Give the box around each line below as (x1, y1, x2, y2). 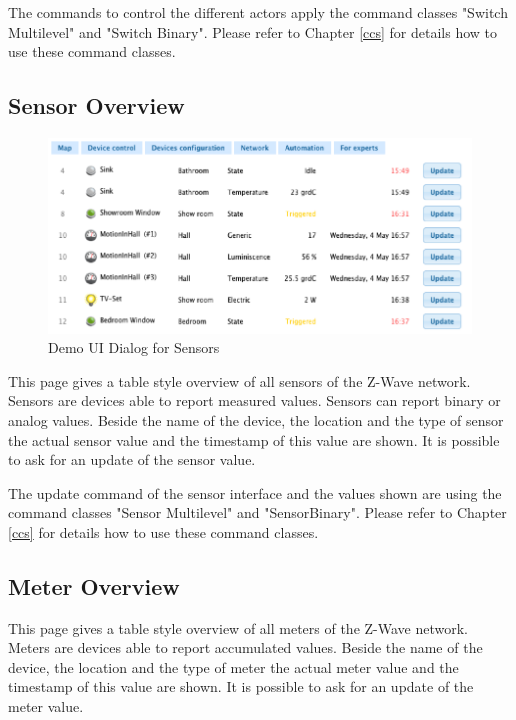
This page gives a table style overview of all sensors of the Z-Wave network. (8, 370, 471, 391)
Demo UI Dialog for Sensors (48, 337, 220, 358)
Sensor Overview (8, 90, 185, 121)
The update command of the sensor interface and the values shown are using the (8, 482, 502, 503)
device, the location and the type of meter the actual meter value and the (8, 656, 459, 677)
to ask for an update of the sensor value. (8, 449, 256, 470)
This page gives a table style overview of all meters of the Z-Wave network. (8, 617, 469, 638)
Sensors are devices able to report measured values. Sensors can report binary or (8, 390, 501, 411)
